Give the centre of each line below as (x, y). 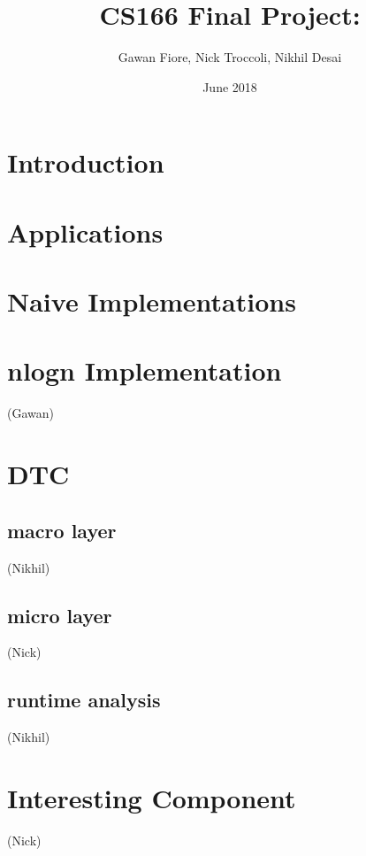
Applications (85, 231)
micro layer (60, 615)
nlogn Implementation (145, 370)
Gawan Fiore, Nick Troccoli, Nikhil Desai (230, 57)
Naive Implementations (152, 301)
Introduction (86, 162)
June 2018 (230, 86)
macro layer (62, 530)
